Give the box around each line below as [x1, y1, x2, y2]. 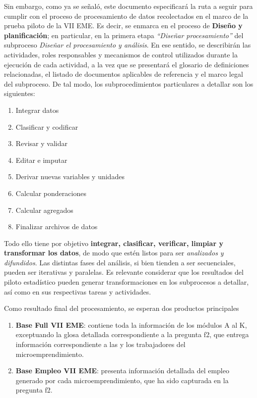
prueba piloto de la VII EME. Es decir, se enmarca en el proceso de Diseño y [4, 20, 243, 31]
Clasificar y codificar [15, 121, 78, 132]
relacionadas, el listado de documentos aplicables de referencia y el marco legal [4, 69, 243, 79]
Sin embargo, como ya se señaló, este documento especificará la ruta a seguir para [4, 1, 253, 11]
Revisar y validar [15, 138, 67, 149]
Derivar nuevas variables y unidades [15, 171, 125, 182]
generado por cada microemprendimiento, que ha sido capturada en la [15, 375, 229, 385]
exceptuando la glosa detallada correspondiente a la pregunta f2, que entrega [15, 329, 249, 340]
